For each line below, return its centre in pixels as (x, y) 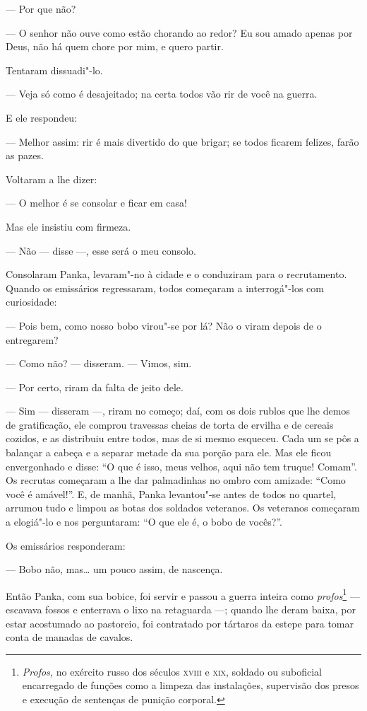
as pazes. (25, 155)
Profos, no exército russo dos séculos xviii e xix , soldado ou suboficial (172, 671)
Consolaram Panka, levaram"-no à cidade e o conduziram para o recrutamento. (176, 274)
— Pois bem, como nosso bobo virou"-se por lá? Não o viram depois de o (164, 325)
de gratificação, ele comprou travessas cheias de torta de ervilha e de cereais (170, 424)
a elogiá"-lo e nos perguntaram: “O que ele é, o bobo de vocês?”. (144, 522)
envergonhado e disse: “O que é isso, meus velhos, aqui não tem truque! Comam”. (181, 466)
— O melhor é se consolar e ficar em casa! (96, 203)
